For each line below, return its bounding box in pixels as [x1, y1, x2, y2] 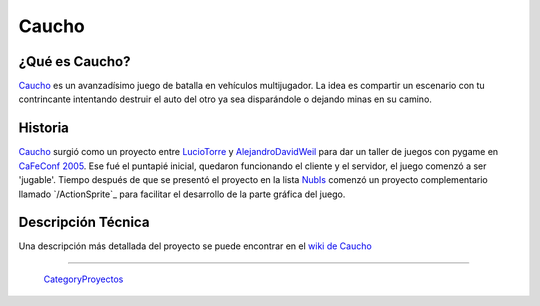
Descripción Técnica [18, 214, 150, 231]
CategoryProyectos [43, 273, 124, 285]
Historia [18, 120, 70, 137]
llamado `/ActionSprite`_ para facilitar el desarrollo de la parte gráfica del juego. [18, 188, 346, 200]
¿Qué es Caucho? [18, 53, 131, 70]
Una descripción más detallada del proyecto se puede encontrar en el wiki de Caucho [18, 240, 372, 252]
